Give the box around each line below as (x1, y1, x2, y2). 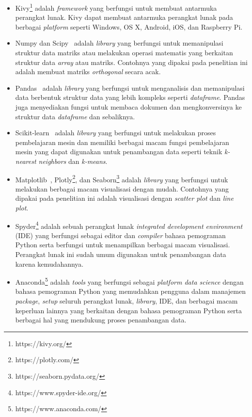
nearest (15, 156, 36, 166)
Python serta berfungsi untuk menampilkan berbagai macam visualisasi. (15, 240, 230, 250)
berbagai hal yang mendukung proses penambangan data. (15, 315, 187, 325)
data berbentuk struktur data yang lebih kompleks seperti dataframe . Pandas (15, 92, 245, 102)
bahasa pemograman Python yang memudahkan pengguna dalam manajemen (15, 286, 246, 296)
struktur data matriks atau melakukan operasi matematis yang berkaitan (15, 48, 233, 58)
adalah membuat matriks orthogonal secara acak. (15, 66, 161, 77)
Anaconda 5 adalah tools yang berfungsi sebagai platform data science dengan (15, 275, 244, 287)
